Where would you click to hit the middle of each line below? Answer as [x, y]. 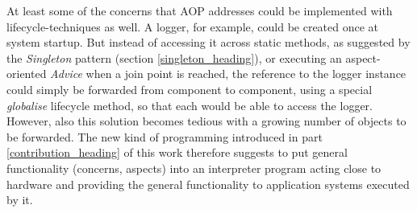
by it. [20, 200]
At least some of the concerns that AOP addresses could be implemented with [200, 10]
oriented [27, 74]
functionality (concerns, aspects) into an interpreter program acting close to [194, 168]
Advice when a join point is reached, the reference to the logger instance [228, 74]
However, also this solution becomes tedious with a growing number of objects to [206, 121]
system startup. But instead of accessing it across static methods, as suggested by [208, 42]
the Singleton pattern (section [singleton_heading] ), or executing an [174, 57]
